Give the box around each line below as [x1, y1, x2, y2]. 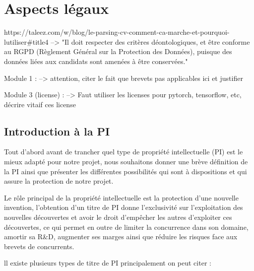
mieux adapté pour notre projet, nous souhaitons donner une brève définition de [4, 156, 248, 167]
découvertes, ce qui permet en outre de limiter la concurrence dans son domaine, [4, 221, 249, 232]
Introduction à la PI [4, 123, 110, 138]
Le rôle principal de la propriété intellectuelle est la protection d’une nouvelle [4, 192, 239, 203]
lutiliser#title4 [4, 36, 49, 47]
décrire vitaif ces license [4, 99, 76, 109]
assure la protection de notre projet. [4, 176, 114, 186]
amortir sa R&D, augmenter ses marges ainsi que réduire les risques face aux [4, 231, 238, 242]
